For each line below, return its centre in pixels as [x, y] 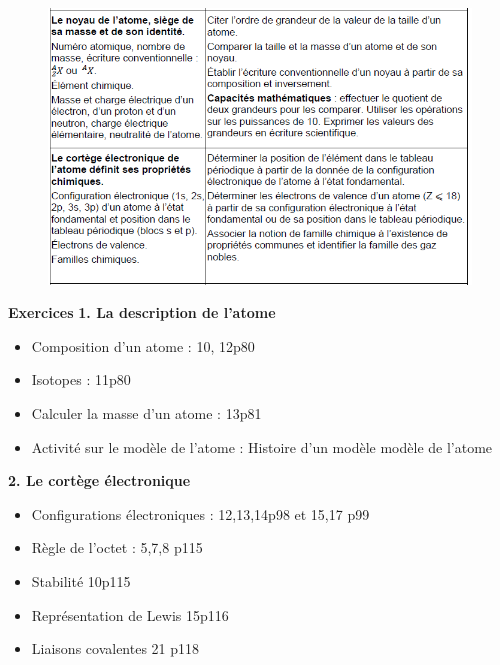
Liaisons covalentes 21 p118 [115, 648]
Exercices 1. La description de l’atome [142, 312]
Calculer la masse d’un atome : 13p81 [146, 413]
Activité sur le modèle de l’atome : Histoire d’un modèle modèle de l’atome [262, 446]
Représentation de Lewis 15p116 [130, 614]
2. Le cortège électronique [99, 480]
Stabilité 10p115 [81, 581]
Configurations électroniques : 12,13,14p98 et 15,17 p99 [200, 513]
